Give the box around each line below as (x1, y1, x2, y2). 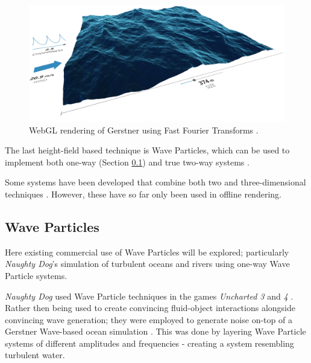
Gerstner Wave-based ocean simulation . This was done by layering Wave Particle (5, 325, 306, 338)
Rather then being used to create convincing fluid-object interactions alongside (5, 301, 296, 314)
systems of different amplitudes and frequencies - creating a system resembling (5, 336, 294, 349)
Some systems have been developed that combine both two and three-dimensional (5, 176, 306, 188)
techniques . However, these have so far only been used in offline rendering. (5, 187, 281, 200)
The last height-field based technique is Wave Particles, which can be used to (5, 144, 290, 156)
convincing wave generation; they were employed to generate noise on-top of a (5, 313, 292, 326)
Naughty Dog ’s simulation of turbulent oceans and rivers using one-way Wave (5, 257, 290, 270)
